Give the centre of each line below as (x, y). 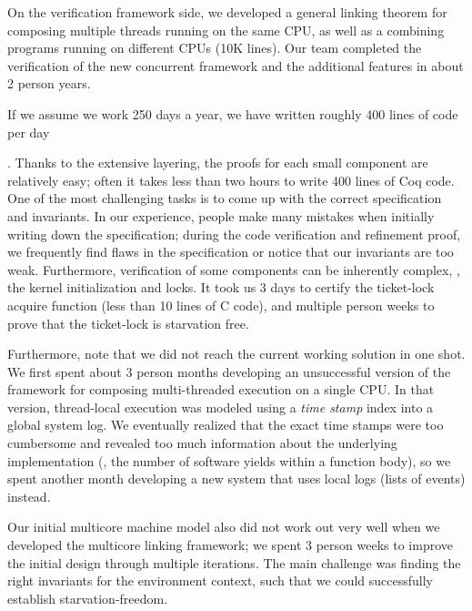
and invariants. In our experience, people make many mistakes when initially (221, 215)
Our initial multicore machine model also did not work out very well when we (224, 527)
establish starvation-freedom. (88, 598)
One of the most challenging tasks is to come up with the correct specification (225, 198)
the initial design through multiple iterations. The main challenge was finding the (234, 562)
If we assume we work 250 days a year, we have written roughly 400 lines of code (233, 113)
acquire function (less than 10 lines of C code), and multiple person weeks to (221, 305)
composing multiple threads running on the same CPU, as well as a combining (226, 30)
